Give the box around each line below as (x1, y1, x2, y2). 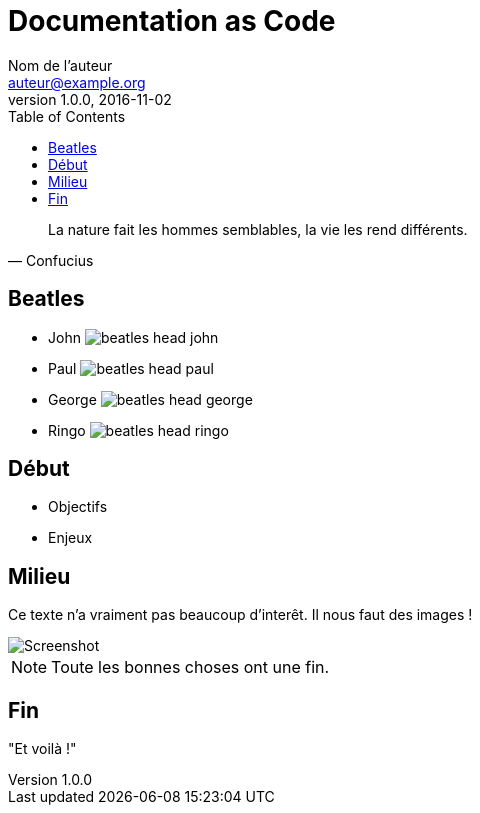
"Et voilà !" (8, 740, 77, 758)
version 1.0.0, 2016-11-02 (8, 90, 172, 108)
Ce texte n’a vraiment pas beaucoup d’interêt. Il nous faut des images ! (8, 606, 473, 624)
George (48, 390, 97, 408)
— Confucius (8, 251, 94, 269)
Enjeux (48, 529, 93, 547)
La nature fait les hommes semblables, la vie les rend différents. (48, 220, 468, 238)
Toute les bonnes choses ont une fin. (51, 657, 330, 678)
